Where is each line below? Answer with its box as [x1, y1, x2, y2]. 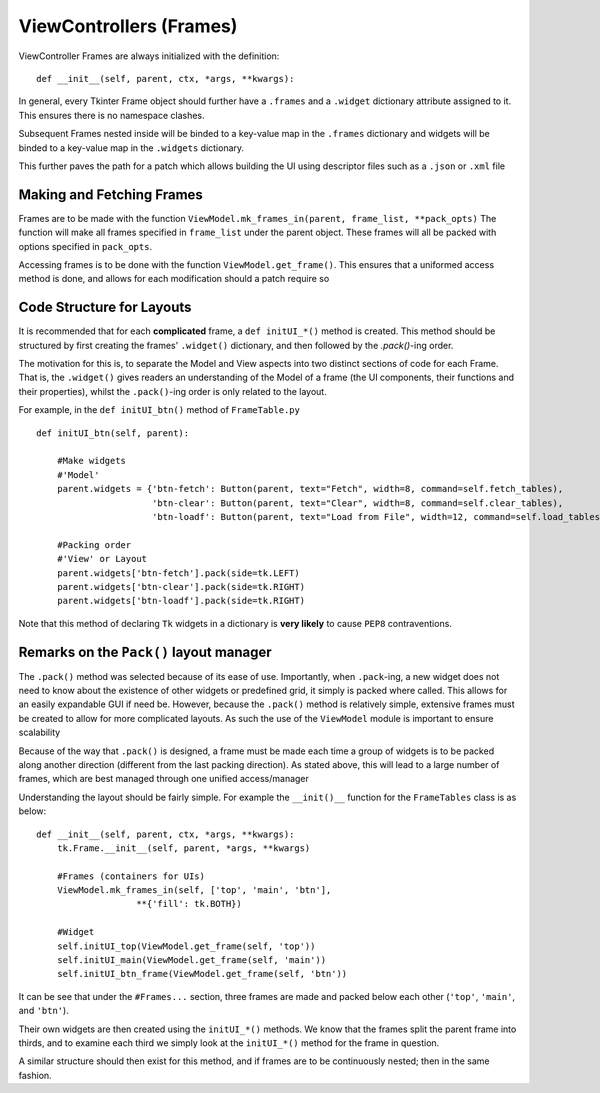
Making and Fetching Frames [18, 186, 204, 203]
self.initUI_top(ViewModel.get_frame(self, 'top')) [56, 940, 316, 952]
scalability [18, 726, 61, 739]
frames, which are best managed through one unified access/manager [18, 773, 310, 785]
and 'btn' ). [18, 1005, 69, 1017]
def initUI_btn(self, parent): [36, 427, 190, 439]
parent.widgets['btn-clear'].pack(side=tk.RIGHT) [56, 581, 305, 592]
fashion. [18, 1069, 52, 1081]
